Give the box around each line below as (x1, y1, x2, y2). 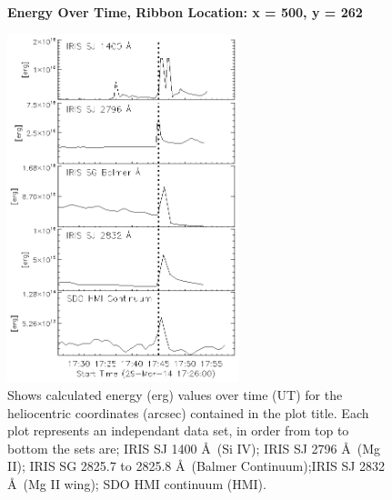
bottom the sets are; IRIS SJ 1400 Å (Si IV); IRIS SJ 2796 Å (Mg (7, 438, 381, 457)
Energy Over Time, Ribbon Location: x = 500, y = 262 (7, 3, 363, 21)
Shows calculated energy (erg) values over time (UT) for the (7, 385, 343, 404)
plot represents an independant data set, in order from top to (7, 421, 349, 440)
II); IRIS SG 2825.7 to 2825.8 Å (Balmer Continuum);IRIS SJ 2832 (7, 456, 386, 475)
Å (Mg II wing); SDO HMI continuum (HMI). (7, 474, 266, 493)
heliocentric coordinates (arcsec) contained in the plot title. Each (7, 403, 369, 422)
